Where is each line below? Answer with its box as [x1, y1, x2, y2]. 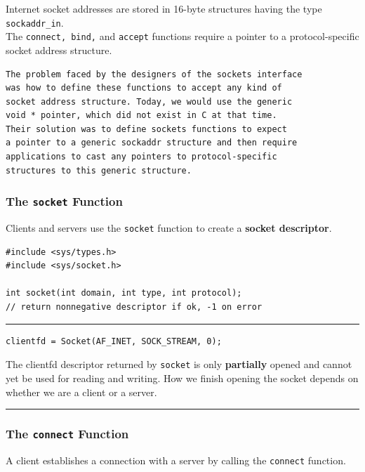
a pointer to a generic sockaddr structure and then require [6, 138, 298, 148]
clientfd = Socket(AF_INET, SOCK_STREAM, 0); [6, 336, 222, 346]
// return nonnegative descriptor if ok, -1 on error [6, 302, 263, 313]
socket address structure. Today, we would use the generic [6, 96, 293, 107]
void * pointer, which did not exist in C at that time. [6, 110, 277, 121]
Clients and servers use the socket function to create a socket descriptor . [6, 221, 332, 235]
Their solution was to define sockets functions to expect [6, 124, 287, 134]
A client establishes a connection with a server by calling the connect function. [6, 452, 346, 467]
